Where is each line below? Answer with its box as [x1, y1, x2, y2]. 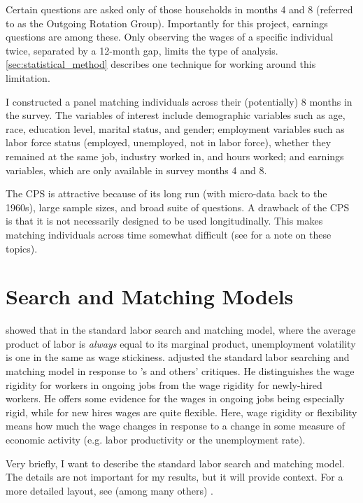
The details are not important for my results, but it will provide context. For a [6, 469, 343, 484]
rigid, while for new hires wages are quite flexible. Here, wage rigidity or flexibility [6, 404, 357, 419]
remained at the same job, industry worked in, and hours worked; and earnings [6, 148, 344, 163]
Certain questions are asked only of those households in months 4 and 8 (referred [6, 2, 353, 16]
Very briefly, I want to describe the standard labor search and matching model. [6, 455, 345, 470]
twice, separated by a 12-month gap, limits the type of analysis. [6, 43, 278, 57]
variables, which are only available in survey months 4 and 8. [6, 162, 267, 177]
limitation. [6, 70, 50, 85]
